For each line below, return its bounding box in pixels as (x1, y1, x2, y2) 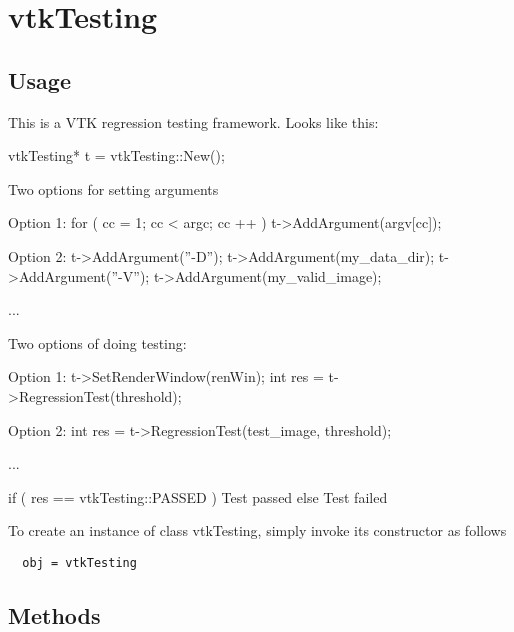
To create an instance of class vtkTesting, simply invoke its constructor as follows (8, 520, 507, 541)
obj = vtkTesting (22, 555, 137, 570)
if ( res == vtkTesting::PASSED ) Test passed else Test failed (8, 486, 388, 507)
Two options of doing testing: (8, 332, 187, 353)
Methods (8, 599, 101, 630)
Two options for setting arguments (8, 178, 219, 199)
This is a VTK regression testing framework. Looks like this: (8, 111, 379, 132)
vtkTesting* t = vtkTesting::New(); (8, 145, 225, 166)
